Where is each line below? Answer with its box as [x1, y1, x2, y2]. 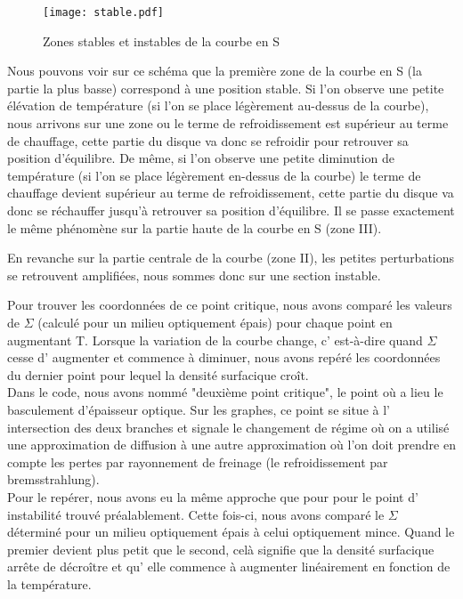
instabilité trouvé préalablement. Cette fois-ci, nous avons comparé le [7, 505, 385, 523]
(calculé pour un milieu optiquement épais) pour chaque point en [37, 312, 393, 331]
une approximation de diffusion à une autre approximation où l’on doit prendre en [7, 435, 456, 454]
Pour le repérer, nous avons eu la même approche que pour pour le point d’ [7, 487, 418, 506]
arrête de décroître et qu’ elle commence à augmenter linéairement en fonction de [7, 557, 451, 576]
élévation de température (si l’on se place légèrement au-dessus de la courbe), [7, 96, 429, 115]
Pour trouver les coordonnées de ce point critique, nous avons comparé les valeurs [7, 295, 452, 314]
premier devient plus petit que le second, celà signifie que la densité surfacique [7, 539, 435, 558]
